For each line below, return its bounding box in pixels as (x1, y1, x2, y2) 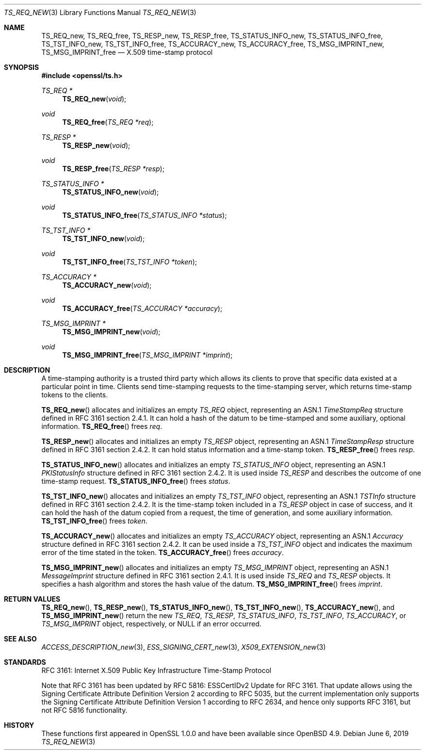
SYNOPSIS (4, 63, 39, 71)
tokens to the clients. (41, 391, 108, 399)
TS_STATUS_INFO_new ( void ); (62, 188, 159, 196)
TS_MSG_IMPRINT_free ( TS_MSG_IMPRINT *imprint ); (62, 351, 233, 359)
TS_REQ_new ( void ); (62, 95, 127, 103)
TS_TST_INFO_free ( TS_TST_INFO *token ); (62, 258, 197, 266)
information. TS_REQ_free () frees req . (41, 422, 163, 430)
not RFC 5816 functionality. (41, 706, 128, 714)
